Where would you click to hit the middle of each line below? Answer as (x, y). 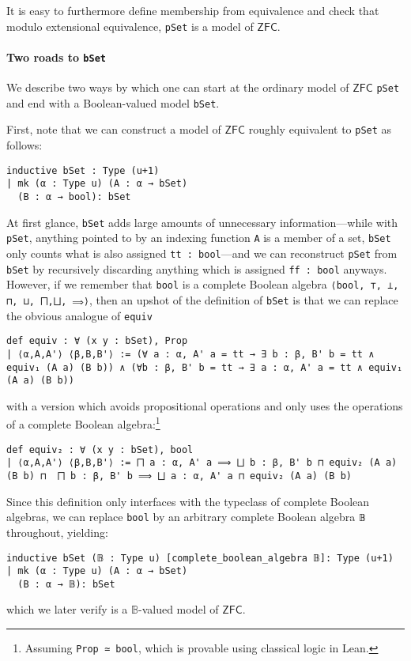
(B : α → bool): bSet (74, 196)
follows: (25, 145)
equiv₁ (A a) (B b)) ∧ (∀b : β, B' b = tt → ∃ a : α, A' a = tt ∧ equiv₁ (205, 367)
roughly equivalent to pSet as (320, 129)
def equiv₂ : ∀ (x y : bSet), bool (100, 449)
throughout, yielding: (57, 532)
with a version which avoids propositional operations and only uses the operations (205, 405)
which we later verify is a (67, 609)
